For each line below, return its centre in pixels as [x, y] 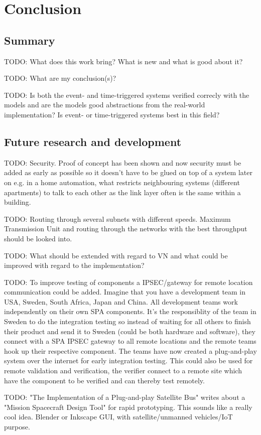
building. [18, 202]
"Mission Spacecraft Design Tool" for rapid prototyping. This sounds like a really [128, 407]
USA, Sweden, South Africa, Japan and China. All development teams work [121, 301]
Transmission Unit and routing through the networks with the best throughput [126, 229]
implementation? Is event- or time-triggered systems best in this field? [112, 114]
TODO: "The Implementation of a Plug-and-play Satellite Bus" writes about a [125, 397]
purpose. [17, 426]
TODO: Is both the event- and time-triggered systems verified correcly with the [127, 95]
